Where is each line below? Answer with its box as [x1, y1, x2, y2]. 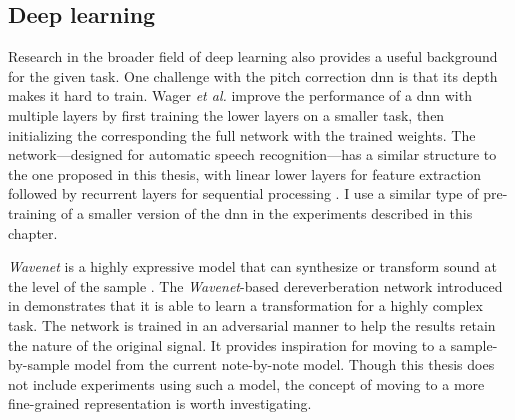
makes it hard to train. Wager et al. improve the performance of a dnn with [8, 85, 472, 106]
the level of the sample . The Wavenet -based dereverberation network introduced [8, 275, 503, 296]
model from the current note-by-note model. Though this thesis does [74, 354, 495, 375]
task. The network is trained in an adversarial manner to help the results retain [8, 314, 496, 335]
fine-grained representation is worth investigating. [8, 393, 312, 414]
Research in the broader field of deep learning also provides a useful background [8, 46, 498, 67]
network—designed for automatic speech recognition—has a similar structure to [8, 144, 497, 165]
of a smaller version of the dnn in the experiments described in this [60, 202, 473, 223]
